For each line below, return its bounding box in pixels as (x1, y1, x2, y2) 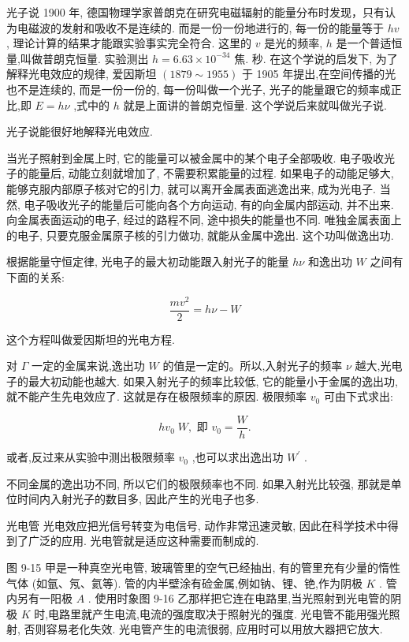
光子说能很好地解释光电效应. (6, 123, 153, 140)
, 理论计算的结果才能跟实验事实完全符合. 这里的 (6, 35, 252, 51)
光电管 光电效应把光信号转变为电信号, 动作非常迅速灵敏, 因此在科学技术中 (6, 517, 388, 533)
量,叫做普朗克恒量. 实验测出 (6, 50, 149, 66)
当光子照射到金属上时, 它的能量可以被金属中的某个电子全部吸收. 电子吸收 (6, 149, 385, 166)
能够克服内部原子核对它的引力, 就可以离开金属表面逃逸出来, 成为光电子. (6, 180, 376, 196)
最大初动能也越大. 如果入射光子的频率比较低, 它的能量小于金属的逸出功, (28, 372, 398, 389)
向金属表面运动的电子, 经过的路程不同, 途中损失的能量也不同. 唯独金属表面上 (6, 211, 402, 228)
